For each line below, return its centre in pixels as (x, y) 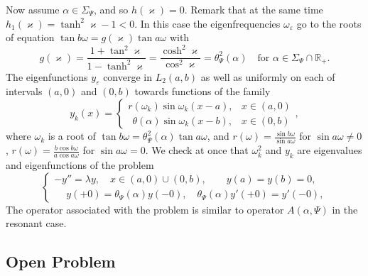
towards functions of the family (202, 91)
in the (345, 209)
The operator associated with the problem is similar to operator (145, 209)
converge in (128, 76)
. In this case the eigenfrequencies (207, 23)
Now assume (33, 9)
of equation (30, 37)
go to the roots (329, 23)
